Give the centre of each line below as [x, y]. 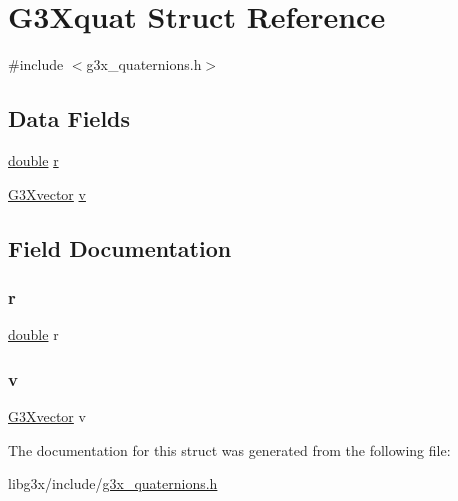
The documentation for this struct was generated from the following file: [229, 449]
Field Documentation [120, 247]
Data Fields [69, 118]
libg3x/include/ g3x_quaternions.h [113, 483]
